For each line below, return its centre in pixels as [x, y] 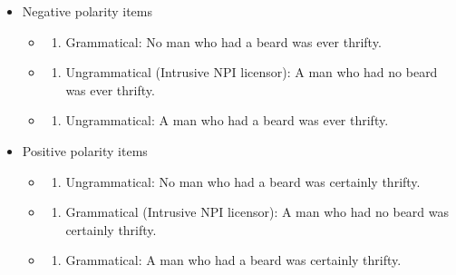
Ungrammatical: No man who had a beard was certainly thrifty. [243, 181]
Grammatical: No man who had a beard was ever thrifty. [223, 41]
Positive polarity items [85, 150]
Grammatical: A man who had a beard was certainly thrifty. [233, 260]
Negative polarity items [87, 11]
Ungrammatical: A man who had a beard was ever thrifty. [227, 120]
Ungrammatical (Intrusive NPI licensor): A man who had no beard [252, 72]
